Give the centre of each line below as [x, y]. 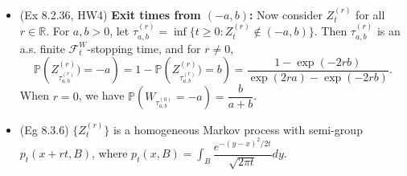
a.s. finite [42, 48]
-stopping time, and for [144, 48]
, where [110, 153]
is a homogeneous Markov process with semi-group [238, 129]
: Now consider [286, 14]
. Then [331, 31]
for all [370, 14]
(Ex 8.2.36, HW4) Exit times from [110, 14]
